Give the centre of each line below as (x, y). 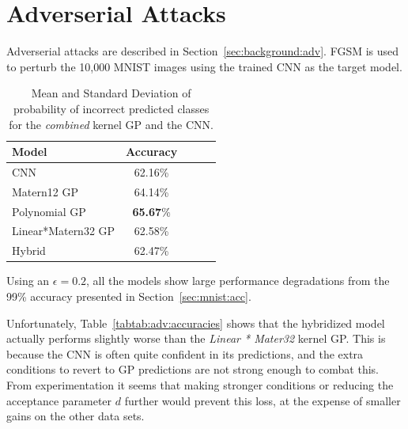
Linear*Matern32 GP (64, 231)
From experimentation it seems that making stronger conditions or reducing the (200, 384)
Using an (28, 281)
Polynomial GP (49, 211)
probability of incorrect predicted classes (111, 108)
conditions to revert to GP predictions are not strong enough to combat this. (193, 369)
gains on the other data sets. (76, 416)
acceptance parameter (59, 400)
